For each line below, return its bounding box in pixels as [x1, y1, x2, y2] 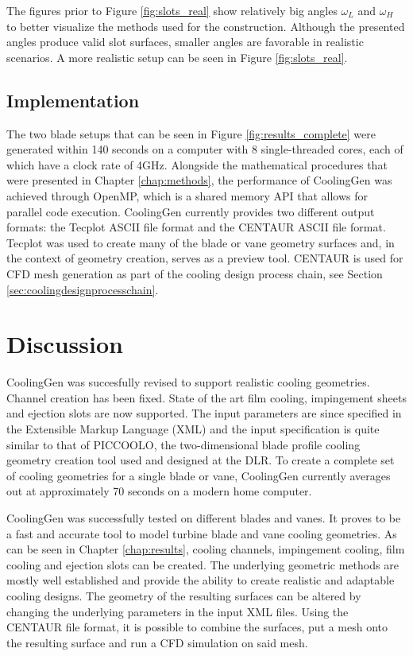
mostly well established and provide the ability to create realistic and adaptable [6, 572, 395, 588]
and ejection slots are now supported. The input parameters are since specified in [6, 405, 402, 421]
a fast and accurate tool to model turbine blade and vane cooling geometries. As [6, 525, 397, 541]
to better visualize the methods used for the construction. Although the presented [6, 17, 405, 34]
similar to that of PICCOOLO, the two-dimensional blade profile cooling [6, 436, 361, 452]
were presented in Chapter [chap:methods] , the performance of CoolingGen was [6, 172, 392, 188]
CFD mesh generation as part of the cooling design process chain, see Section [6, 265, 383, 281]
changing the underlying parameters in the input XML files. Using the [6, 603, 349, 619]
